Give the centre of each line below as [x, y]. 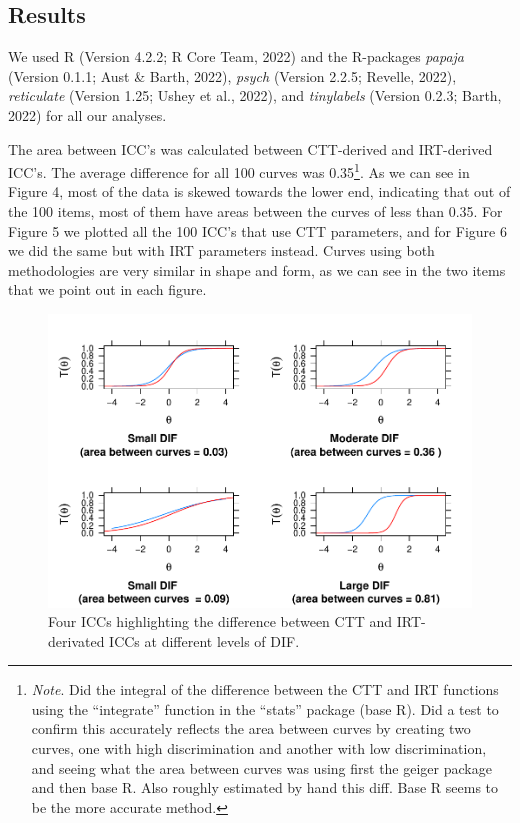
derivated [76, 640]
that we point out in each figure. [107, 289]
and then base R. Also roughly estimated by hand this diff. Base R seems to [265, 787]
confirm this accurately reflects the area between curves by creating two [251, 728]
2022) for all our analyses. [87, 114]
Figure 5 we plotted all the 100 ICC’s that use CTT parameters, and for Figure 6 [257, 230]
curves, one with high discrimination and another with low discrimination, [259, 748]
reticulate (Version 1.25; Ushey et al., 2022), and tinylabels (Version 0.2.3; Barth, [255, 95]
